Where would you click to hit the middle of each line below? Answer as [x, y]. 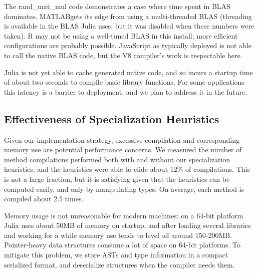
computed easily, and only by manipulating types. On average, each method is [124, 189]
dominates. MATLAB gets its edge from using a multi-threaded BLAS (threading [128, 16]
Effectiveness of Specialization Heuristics [112, 118]
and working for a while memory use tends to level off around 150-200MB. [118, 235]
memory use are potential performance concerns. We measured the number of [123, 150]
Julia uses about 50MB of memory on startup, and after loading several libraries [127, 225]
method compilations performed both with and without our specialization [117, 159]
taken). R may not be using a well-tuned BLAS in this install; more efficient [121, 35]
